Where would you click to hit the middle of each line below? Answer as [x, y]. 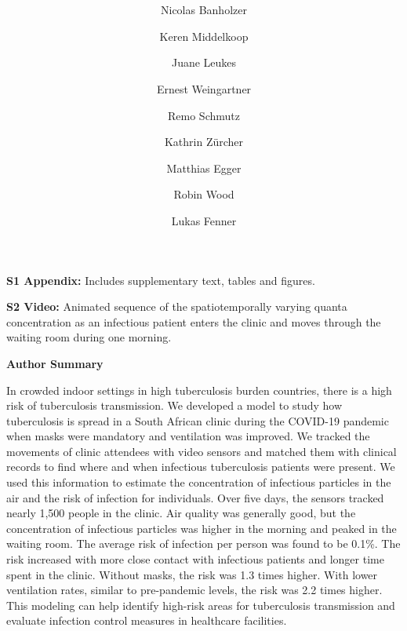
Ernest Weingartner [204, 88]
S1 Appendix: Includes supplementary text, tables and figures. [161, 280]
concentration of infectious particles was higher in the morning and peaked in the [202, 528]
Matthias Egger [204, 168]
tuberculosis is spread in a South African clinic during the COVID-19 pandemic [198, 420]
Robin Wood [204, 194]
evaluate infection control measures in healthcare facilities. [147, 620]
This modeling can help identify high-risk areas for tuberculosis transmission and [201, 605]
